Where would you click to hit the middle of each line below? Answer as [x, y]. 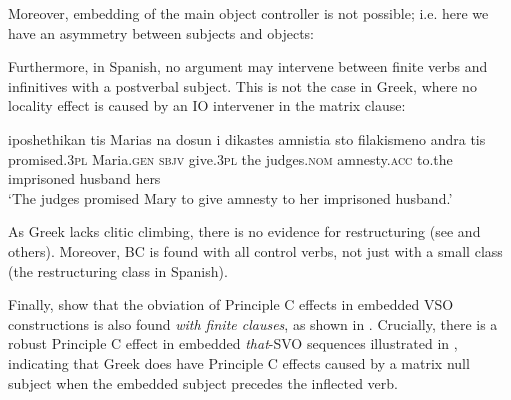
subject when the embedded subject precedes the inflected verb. [203, 382]
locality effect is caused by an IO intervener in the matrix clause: [207, 105]
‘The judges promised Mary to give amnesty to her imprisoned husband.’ [230, 197]
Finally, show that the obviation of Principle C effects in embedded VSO [231, 304]
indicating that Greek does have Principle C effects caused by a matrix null [239, 362]
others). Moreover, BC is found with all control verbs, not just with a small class [255, 250]
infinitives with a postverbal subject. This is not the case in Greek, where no [242, 85]
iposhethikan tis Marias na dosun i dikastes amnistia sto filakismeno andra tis [247, 138]
